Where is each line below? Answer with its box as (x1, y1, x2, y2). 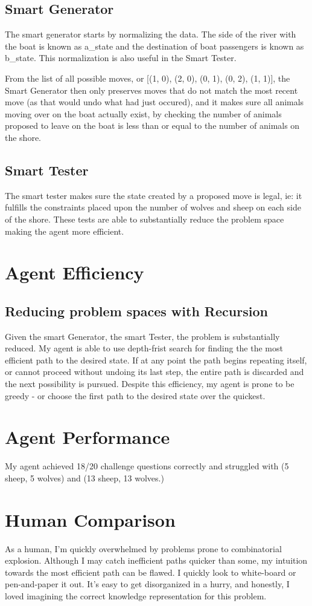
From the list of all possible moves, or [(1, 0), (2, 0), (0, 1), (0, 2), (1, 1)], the (5, 71, 290, 84)
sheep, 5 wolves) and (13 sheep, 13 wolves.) (5, 471, 164, 484)
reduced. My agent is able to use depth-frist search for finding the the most (5, 342, 283, 354)
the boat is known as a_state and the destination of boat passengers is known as (5, 39, 304, 52)
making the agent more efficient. (5, 224, 124, 237)
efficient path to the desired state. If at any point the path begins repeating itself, (5, 353, 307, 366)
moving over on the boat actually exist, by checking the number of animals (5, 107, 282, 120)
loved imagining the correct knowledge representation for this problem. (5, 590, 267, 602)
